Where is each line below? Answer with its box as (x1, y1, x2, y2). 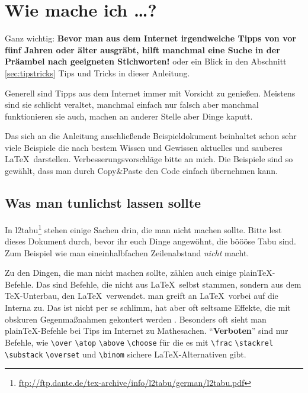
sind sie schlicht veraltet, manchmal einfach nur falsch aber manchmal (5, 98, 259, 111)
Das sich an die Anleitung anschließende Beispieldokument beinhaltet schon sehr (5, 130, 297, 142)
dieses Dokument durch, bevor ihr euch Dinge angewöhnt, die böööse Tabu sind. (5, 235, 296, 247)
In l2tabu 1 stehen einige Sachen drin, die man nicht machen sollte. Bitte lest (5, 221, 282, 236)
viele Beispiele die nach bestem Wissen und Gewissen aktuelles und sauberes (5, 141, 283, 153)
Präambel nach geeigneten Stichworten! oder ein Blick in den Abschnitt (5, 55, 287, 67)
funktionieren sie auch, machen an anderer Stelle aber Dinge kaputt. (5, 109, 253, 122)
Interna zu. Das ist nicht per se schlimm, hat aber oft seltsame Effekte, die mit (5, 301, 291, 314)
